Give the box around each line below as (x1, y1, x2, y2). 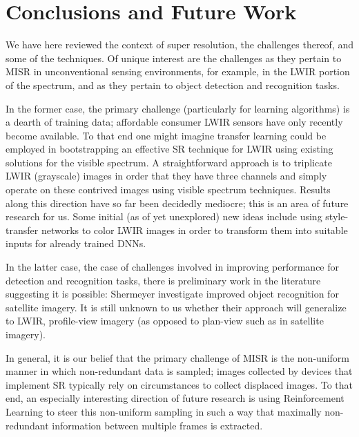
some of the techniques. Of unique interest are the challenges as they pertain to (6, 50, 342, 65)
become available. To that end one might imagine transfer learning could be (6, 128, 327, 142)
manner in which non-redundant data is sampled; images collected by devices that (6, 364, 353, 378)
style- (325, 209, 349, 224)
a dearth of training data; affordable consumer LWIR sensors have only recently (6, 115, 343, 129)
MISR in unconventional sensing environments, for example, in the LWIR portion (6, 64, 350, 79)
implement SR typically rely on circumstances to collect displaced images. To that (6, 377, 353, 391)
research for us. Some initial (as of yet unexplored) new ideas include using (6, 209, 322, 224)
